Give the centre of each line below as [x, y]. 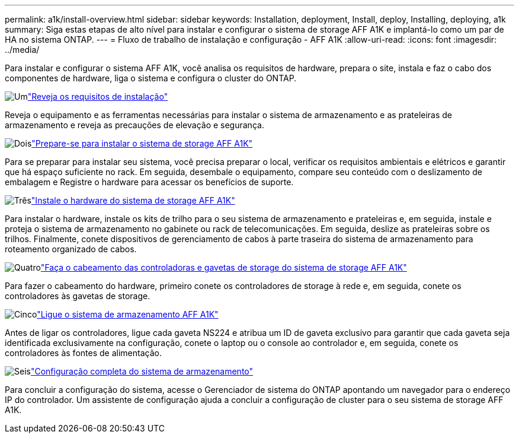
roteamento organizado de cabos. [71, 249]
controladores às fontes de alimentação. [83, 353]
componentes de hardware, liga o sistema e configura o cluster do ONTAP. [151, 78]
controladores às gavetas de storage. [78, 296]
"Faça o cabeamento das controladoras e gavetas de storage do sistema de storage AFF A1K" [224, 267]
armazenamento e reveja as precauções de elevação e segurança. [134, 125]
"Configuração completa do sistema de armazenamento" [142, 371]
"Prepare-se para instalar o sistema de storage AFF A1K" [142, 143]
